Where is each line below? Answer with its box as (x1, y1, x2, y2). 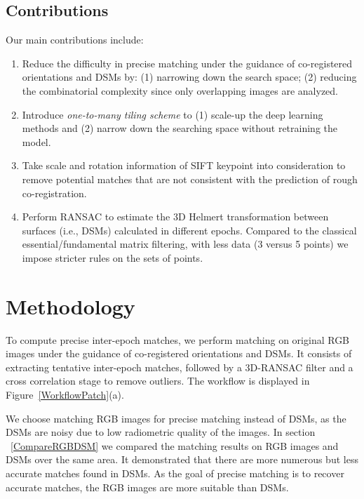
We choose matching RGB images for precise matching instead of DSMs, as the (6, 411, 346, 425)
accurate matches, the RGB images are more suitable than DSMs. (6, 479, 289, 494)
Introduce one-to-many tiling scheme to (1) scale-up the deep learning (22, 107, 323, 121)
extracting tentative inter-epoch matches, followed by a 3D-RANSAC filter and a (6, 359, 353, 374)
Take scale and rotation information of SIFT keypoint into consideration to (22, 158, 346, 173)
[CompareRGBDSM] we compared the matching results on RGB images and (11, 438, 339, 453)
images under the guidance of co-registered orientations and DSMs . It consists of (6, 346, 352, 361)
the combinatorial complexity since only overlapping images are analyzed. (22, 83, 339, 98)
